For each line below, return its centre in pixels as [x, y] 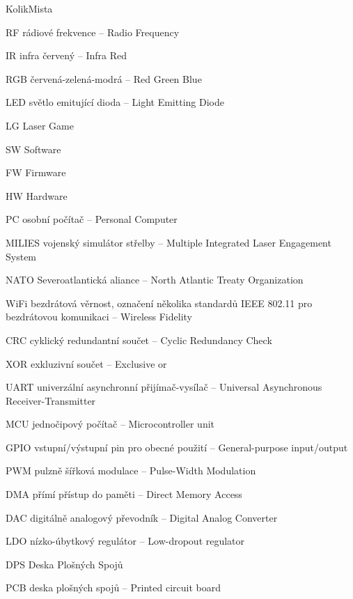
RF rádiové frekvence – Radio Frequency [93, 32]
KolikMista [29, 8]
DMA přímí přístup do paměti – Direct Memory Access [124, 494]
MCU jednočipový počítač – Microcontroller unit [110, 424]
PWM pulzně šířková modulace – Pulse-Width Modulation [131, 470]
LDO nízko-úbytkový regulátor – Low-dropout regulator [125, 541]
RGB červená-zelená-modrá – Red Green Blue [104, 78]
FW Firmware [36, 172]
